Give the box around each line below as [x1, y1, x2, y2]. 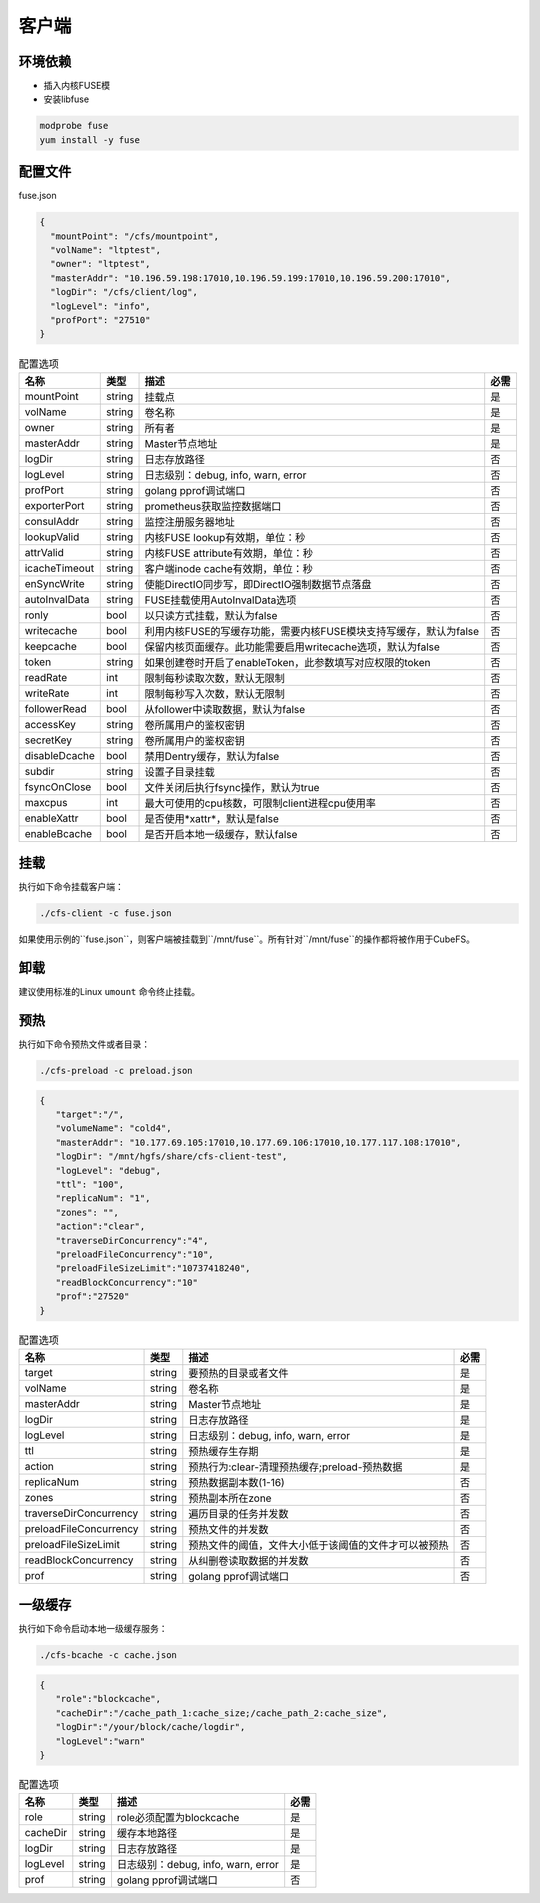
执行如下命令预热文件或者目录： [18, 1038, 150, 1050]
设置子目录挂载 [144, 765, 215, 779]
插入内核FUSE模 [43, 80, 111, 92]
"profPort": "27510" [50, 315, 151, 326]
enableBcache [24, 826, 93, 840]
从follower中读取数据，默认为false [144, 702, 306, 716]
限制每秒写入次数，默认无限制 [144, 686, 285, 700]
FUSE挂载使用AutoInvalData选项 [144, 593, 297, 607]
